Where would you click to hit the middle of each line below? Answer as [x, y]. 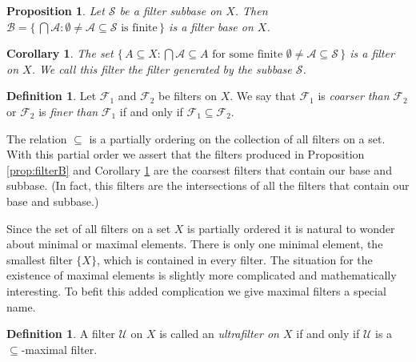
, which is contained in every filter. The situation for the [234, 259]
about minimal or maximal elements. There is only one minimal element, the [195, 244]
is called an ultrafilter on [219, 334]
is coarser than [354, 96]
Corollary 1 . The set [60, 53]
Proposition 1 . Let [56, 10]
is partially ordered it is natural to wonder [291, 228]
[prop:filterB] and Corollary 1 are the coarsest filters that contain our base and [199, 169]
